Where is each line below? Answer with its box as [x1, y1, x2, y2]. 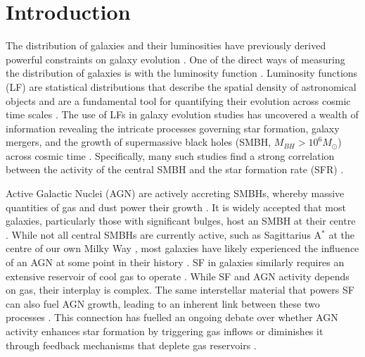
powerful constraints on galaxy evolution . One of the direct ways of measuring [6, 51, 345, 66]
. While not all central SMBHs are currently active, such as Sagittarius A [6, 227, 322, 242]
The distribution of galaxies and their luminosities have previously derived [6, 38, 326, 53]
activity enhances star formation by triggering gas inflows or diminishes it [6, 324, 324, 338]
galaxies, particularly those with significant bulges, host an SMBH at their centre [6, 213, 356, 228]
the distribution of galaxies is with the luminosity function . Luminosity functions [6, 65, 358, 80]
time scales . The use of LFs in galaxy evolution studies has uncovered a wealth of [6, 107, 359, 122]
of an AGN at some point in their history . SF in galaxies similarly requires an [6, 255, 345, 270]
